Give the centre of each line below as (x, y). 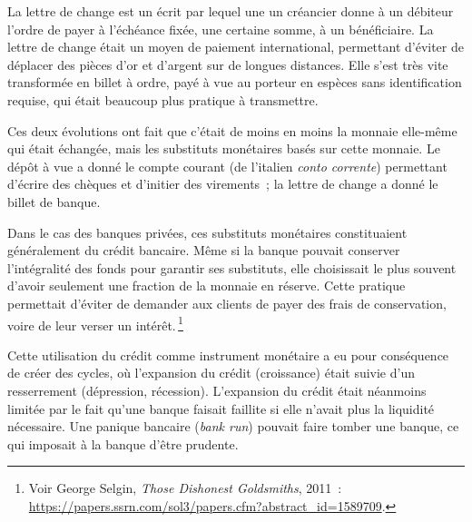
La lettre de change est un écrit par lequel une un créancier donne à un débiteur (231, 11)
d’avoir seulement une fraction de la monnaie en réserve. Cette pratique (206, 286)
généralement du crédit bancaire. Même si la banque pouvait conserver (204, 250)
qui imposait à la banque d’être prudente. (123, 443)
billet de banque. (54, 201)
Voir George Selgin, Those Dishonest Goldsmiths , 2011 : (185, 488)
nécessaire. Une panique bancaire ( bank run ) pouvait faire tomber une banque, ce (233, 426)
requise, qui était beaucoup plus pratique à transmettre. (163, 99)
